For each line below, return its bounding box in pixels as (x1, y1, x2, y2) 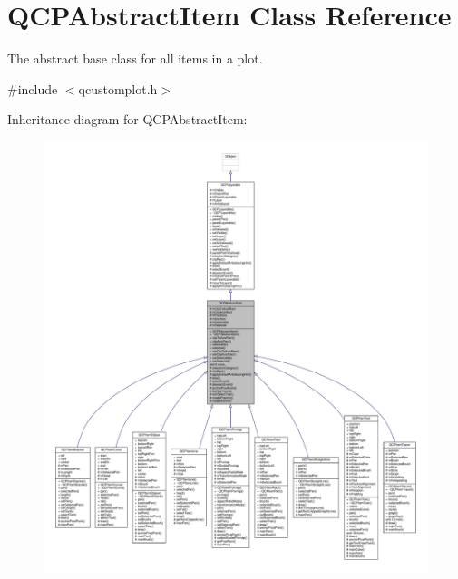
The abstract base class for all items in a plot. (7, 49, 263, 68)
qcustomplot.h (78, 79, 158, 98)
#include (7, 79, 58, 98)
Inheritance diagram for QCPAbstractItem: (7, 110, 248, 129)
